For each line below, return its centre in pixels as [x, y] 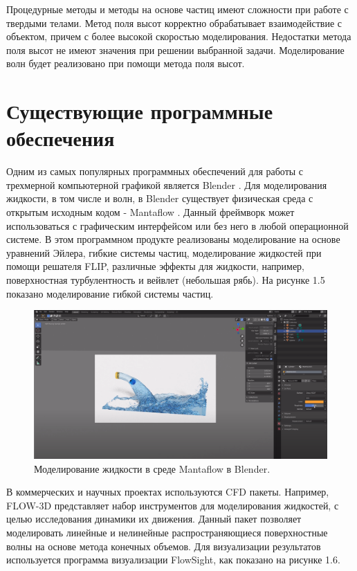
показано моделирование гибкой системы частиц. [110, 293]
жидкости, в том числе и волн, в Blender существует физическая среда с [160, 198]
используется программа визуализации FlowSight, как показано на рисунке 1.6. [173, 560]
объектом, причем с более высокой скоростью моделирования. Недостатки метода [179, 36]
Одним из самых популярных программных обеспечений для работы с [155, 171]
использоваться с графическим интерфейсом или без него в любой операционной [177, 225]
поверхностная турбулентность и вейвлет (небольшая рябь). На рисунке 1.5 [166, 280]
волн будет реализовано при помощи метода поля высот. [126, 63]
